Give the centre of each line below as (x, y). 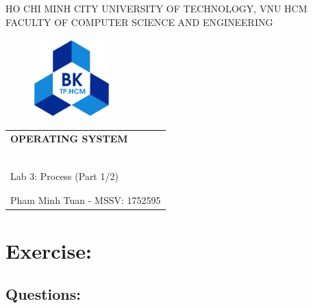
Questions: (43, 294)
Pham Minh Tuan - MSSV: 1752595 (86, 200)
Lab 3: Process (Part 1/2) (64, 176)
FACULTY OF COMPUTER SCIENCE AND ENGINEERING (139, 22)
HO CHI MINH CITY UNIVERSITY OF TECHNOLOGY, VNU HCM (156, 8)
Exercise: (49, 250)
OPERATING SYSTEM (69, 138)
